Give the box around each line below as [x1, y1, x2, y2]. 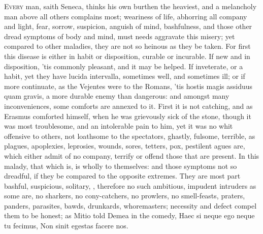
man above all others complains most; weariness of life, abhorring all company [4, 11, 247, 21]
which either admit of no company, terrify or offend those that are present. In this [4, 150, 259, 161]
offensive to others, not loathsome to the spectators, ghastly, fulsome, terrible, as [4, 130, 255, 141]
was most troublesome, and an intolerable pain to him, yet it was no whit [4, 121, 233, 131]
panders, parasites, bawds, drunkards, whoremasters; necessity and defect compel [4, 200, 257, 211]
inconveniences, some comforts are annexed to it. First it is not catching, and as [4, 100, 253, 111]
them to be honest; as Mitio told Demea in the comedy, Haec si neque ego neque [4, 210, 255, 221]
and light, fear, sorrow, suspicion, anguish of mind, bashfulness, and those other [4, 21, 252, 32]
